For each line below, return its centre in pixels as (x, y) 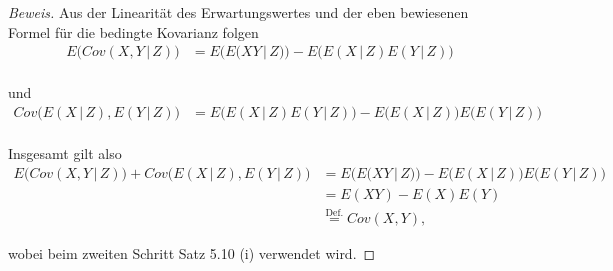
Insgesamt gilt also (65, 152)
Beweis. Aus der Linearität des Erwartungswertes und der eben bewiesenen (238, 12)
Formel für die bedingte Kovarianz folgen (133, 31)
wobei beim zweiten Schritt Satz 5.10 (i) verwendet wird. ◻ (192, 252)
